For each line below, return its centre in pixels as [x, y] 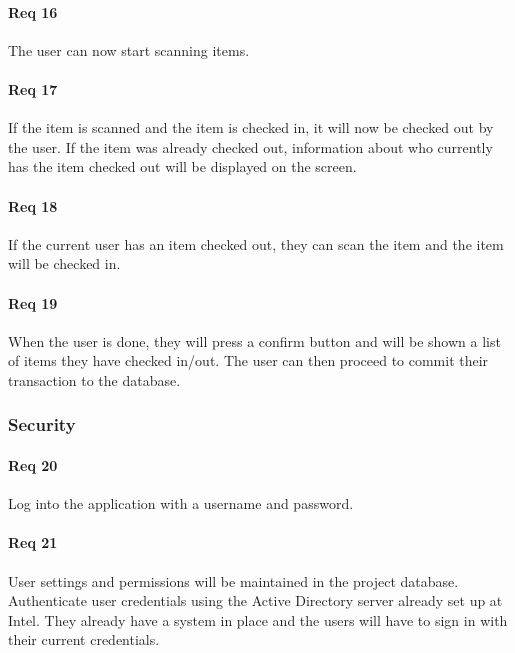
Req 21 [33, 542]
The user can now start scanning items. [129, 49]
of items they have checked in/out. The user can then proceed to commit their [248, 360]
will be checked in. [64, 263]
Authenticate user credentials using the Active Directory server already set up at [255, 600]
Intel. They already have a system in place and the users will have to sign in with [258, 619]
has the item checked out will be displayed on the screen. [182, 166]
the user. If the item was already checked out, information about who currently [250, 146]
